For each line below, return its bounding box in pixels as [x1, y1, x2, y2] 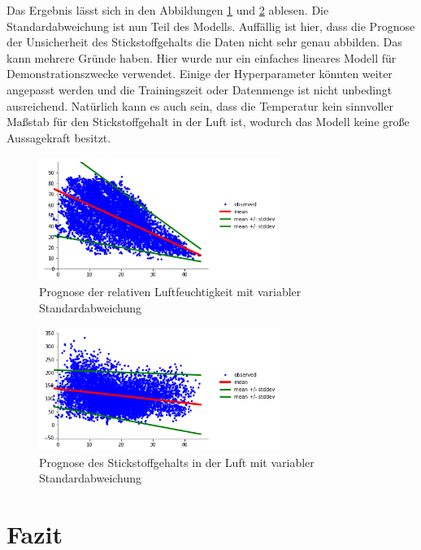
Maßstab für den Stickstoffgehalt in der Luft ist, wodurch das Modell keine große [7, 113, 410, 130]
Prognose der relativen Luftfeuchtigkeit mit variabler [39, 283, 302, 300]
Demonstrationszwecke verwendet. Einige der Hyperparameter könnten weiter [7, 65, 393, 82]
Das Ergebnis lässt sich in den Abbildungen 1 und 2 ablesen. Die [7, 2, 329, 18]
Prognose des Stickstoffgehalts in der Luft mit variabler [39, 453, 315, 470]
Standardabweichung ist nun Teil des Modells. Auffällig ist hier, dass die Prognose [7, 17, 415, 34]
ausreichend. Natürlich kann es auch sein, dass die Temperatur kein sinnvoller [7, 97, 393, 114]
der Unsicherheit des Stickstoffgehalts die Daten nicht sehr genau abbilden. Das [7, 33, 402, 50]
